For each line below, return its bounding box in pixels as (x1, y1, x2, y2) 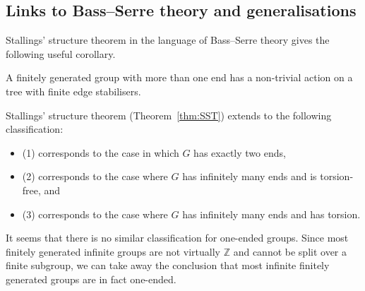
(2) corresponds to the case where (22, 169, 168, 184)
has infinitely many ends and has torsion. (182, 206, 361, 221)
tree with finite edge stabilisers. (6, 83, 141, 98)
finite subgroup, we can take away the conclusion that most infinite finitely (6, 258, 330, 273)
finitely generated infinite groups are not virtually (6, 244, 221, 259)
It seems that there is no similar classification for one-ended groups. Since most (6, 230, 349, 245)
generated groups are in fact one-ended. (6, 271, 176, 286)
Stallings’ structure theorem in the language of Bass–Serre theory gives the (6, 32, 330, 47)
